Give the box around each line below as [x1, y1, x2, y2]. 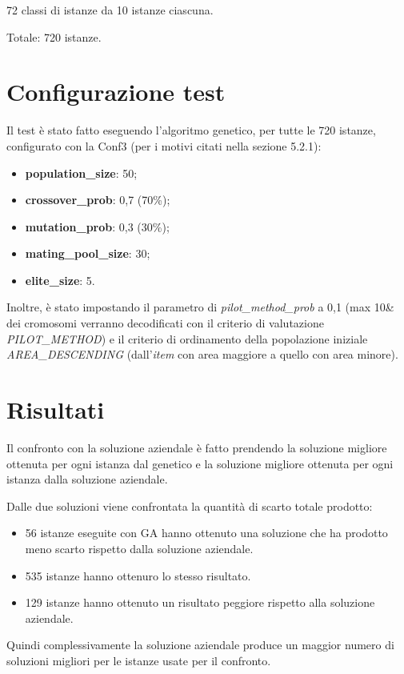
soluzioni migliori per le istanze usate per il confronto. [6, 652, 271, 668]
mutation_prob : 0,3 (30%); [25, 218, 170, 235]
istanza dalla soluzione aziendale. [6, 471, 168, 487]
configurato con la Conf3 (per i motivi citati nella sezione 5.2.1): [6, 137, 322, 154]
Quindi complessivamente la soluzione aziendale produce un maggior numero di [6, 636, 394, 653]
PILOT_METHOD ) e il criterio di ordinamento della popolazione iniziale [6, 330, 368, 347]
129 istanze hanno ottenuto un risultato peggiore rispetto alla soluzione [25, 594, 375, 611]
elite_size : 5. [25, 271, 95, 288]
